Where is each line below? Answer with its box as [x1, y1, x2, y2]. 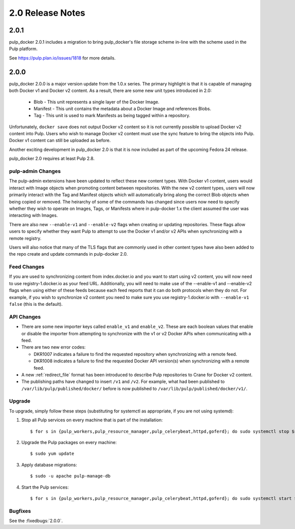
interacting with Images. [9, 212, 58, 218]
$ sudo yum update [30, 451, 75, 457]
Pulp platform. [9, 46, 38, 52]
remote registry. [9, 235, 42, 241]
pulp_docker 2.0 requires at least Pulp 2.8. [9, 155, 95, 162]
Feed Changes [9, 264, 45, 270]
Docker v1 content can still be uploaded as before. [9, 138, 111, 144]
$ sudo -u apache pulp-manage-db [30, 473, 111, 479]
